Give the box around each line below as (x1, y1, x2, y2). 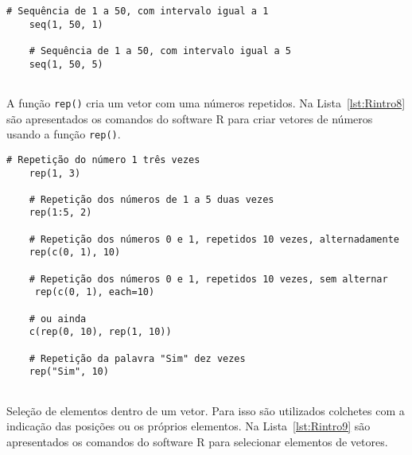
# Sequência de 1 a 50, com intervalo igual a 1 (6, 6, 269, 17)
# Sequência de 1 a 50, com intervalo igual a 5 (29, 45, 291, 56)
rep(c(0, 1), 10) (29, 247, 121, 259)
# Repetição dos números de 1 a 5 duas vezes (29, 193, 274, 205)
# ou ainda (29, 313, 87, 325)
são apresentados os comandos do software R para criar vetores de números (6, 110, 373, 126)
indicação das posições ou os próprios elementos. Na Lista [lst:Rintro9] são (6, 418, 371, 434)
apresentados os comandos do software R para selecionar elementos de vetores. (6, 433, 388, 449)
